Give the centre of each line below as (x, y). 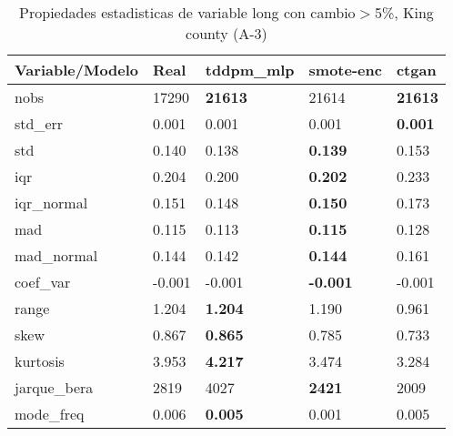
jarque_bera (54, 387)
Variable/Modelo (77, 70)
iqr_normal (51, 203)
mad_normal (56, 255)
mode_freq (50, 414)
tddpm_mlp (250, 70)
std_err (39, 123)
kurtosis (40, 361)
